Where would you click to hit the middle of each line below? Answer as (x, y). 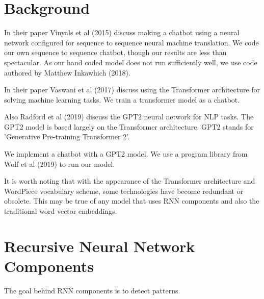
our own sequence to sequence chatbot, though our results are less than (115, 52)
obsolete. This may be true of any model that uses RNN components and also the (132, 201)
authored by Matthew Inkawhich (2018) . (67, 72)
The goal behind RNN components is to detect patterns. (92, 290)
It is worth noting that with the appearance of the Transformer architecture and (130, 181)
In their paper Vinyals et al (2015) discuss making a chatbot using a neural (122, 32)
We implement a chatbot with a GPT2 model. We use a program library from (126, 154)
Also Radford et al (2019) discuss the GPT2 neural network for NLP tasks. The (129, 117)
